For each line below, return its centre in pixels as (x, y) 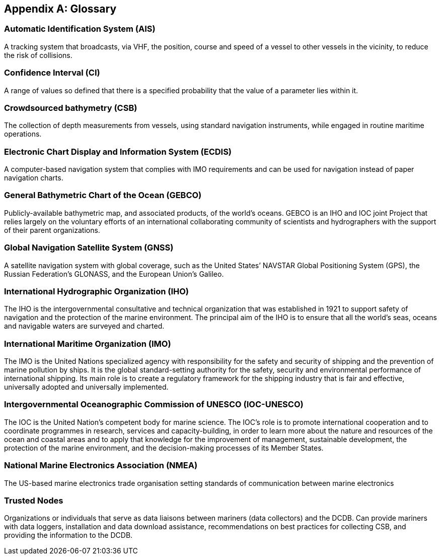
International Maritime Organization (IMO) (88, 344)
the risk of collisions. (38, 55)
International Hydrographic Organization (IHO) (96, 291)
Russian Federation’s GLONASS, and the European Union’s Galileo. (114, 274)
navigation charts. (34, 178)
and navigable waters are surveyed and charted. (84, 326)
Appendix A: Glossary (60, 9)
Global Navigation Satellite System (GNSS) (89, 248)
